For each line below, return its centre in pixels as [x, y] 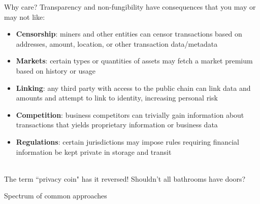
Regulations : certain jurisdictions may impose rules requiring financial [127, 141]
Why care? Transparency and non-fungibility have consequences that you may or [130, 7]
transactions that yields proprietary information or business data [117, 125]
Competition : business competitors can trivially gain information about [130, 114]
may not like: [25, 16]
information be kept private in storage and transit [94, 151]
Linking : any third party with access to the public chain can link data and [133, 88]
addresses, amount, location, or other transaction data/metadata [117, 43]
